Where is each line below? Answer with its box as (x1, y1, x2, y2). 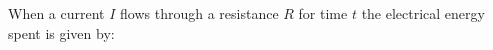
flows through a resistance (120, 3, 279, 23)
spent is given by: (8, 22, 115, 43)
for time (298, 3, 348, 23)
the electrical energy (361, 3, 485, 23)
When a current (8, 3, 105, 23)
